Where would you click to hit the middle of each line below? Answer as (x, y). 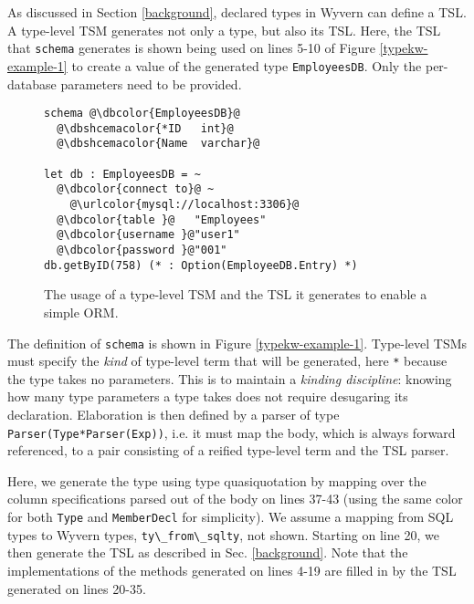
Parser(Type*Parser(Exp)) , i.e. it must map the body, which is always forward (232, 432)
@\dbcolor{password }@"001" (142, 250)
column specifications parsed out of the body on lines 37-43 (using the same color (235, 499)
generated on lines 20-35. (77, 588)
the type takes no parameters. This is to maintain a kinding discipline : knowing (230, 378)
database (32, 83)
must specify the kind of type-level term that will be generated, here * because (227, 361)
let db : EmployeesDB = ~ (122, 174)
